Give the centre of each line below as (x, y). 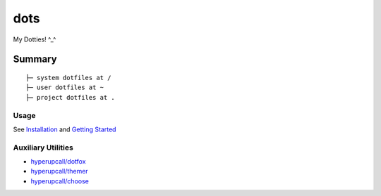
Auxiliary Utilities (43, 148)
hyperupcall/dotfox (58, 162)
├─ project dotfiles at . (71, 97)
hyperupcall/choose (60, 181)
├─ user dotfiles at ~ (65, 87)
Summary (35, 59)
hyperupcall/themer (59, 171)
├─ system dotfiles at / (68, 78)
